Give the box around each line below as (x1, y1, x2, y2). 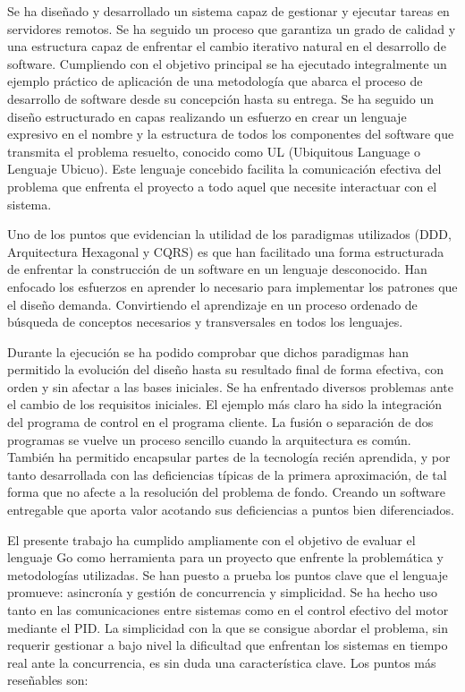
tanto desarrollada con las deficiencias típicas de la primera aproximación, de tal (7, 465, 447, 483)
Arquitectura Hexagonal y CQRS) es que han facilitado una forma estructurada (7, 242, 444, 261)
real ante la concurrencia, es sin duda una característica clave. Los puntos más (7, 653, 436, 671)
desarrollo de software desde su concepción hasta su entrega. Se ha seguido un (7, 89, 435, 107)
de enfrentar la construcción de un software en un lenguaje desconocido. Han (7, 260, 427, 278)
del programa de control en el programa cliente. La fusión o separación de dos (7, 413, 434, 431)
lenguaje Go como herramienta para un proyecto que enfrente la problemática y (7, 548, 444, 567)
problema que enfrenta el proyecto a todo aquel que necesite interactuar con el (7, 176, 437, 195)
